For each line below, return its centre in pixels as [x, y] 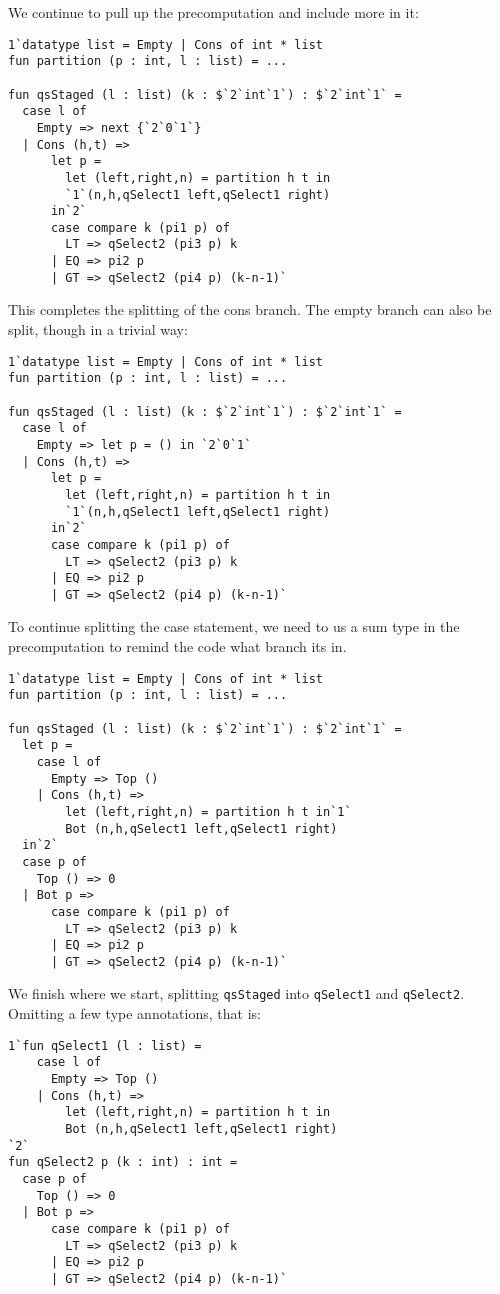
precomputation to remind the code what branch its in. [177, 646]
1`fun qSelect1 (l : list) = [105, 1045]
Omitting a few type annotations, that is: [134, 1013]
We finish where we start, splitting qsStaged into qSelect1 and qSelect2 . [236, 993]
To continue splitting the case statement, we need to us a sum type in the [234, 626]
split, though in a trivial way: [98, 329]
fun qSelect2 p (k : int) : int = [123, 1162]
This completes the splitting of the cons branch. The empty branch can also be [250, 309]
